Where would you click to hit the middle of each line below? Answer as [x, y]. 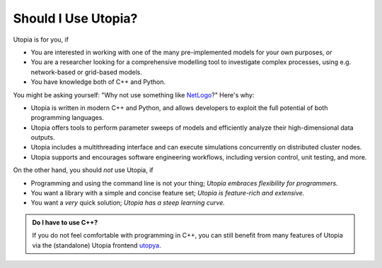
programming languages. [67, 118]
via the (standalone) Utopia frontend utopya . [97, 245]
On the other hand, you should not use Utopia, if [83, 170]
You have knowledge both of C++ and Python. [98, 82]
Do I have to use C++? [65, 222]
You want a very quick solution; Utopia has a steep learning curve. [128, 203]
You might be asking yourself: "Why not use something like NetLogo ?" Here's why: [134, 95]
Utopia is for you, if [41, 39]
